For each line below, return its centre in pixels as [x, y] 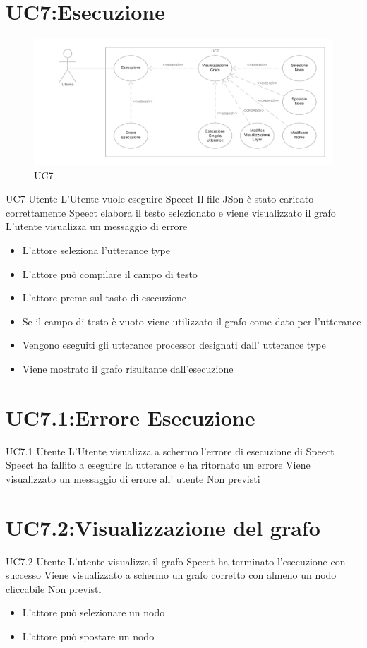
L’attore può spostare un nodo [88, 636]
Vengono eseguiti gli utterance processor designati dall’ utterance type [174, 345]
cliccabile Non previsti [54, 588]
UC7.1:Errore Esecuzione [131, 417]
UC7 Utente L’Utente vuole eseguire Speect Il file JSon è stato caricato [160, 199]
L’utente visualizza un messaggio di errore [97, 226]
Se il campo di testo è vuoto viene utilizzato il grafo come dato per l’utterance [192, 321]
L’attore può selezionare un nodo [94, 612]
